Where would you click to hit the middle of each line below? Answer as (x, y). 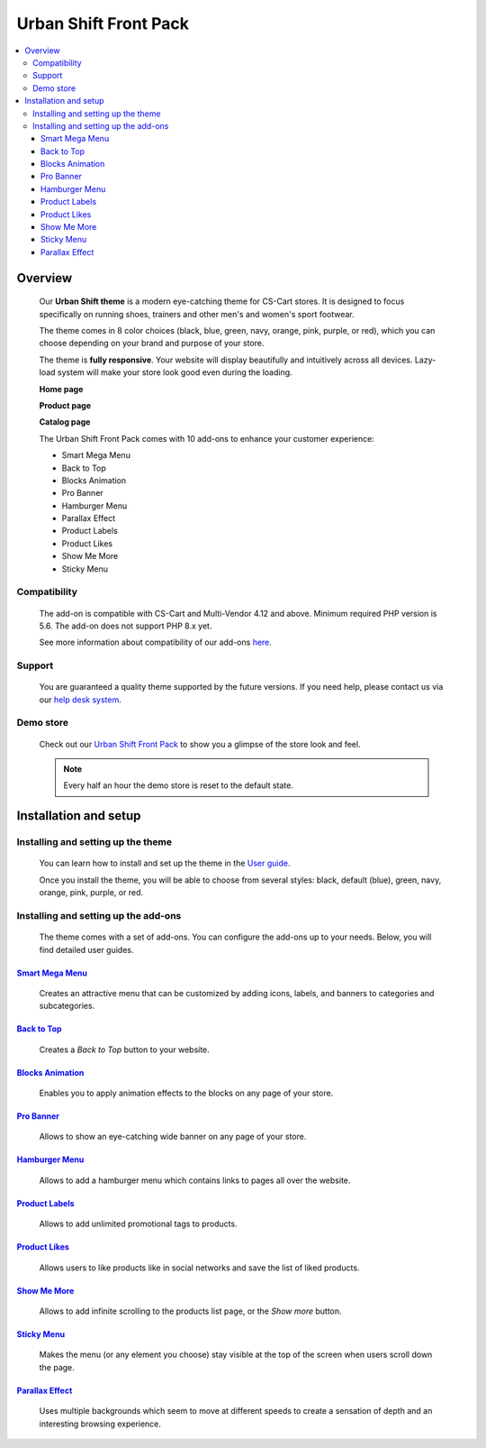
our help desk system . (80, 700)
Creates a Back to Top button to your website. (125, 1049)
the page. (57, 1367)
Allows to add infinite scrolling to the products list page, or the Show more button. (190, 1311)
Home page (61, 389)
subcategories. (67, 1006)
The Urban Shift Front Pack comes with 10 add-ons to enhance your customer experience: (207, 438)
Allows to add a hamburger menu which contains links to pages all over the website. (195, 1180)
